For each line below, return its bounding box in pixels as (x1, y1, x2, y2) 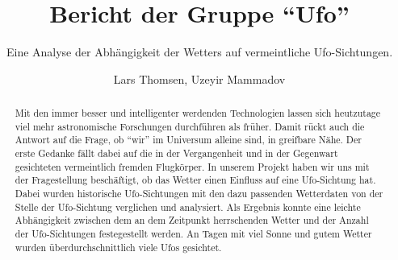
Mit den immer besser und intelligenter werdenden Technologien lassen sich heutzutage (15, 106, 381, 120)
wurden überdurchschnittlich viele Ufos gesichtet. (15, 240, 222, 254)
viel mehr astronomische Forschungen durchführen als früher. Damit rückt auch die (15, 119, 365, 133)
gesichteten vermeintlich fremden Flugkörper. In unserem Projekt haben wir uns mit (15, 159, 370, 173)
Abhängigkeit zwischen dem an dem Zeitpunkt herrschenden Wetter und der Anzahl (15, 213, 369, 227)
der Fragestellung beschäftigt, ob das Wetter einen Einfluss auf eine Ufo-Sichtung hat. (15, 173, 376, 187)
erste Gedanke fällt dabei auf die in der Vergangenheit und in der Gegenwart (15, 147, 338, 160)
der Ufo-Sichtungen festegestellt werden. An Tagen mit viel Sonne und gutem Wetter (15, 227, 372, 241)
